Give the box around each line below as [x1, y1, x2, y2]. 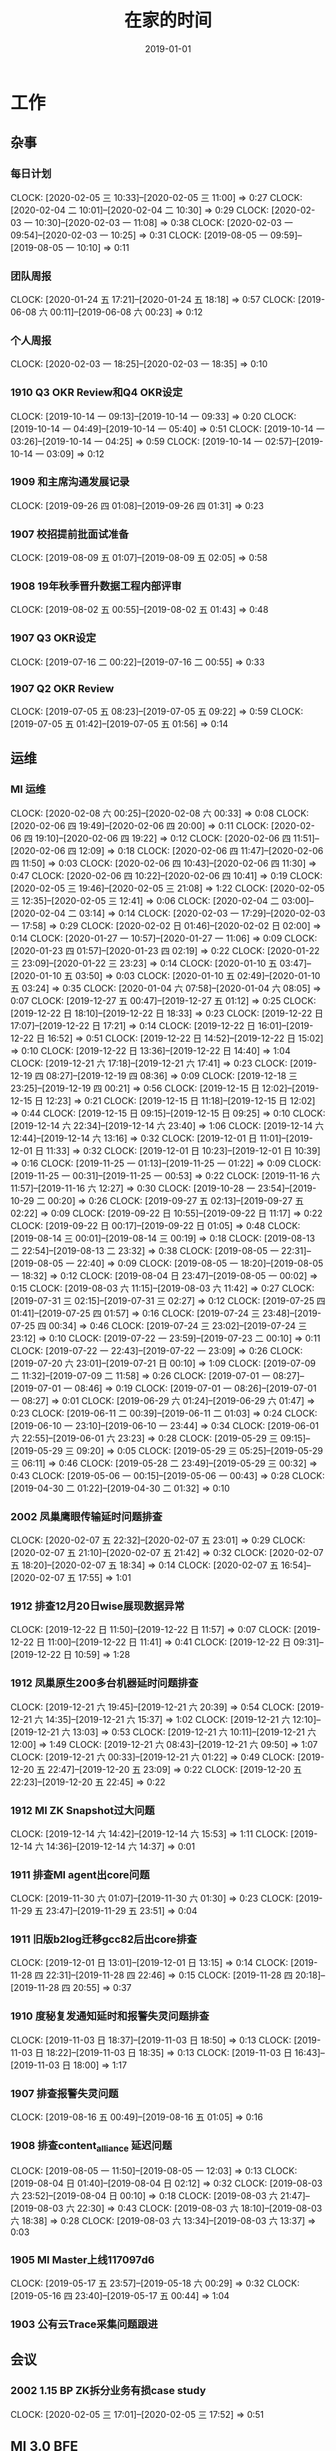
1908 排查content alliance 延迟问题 [10, 2138, 173, 2155]
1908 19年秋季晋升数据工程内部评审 [10, 579, 182, 593]
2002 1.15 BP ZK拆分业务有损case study [10, 2384, 207, 2398]
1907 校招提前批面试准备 [10, 527, 130, 541]
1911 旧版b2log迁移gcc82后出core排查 [10, 1932, 198, 1946]
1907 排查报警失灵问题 [10, 2086, 119, 2100]
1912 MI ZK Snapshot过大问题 [10, 1803, 155, 1817]
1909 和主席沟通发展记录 [10, 475, 130, 489]
